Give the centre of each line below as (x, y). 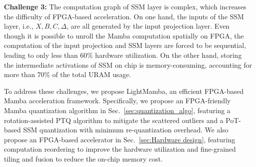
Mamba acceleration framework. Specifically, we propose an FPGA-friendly (117, 101)
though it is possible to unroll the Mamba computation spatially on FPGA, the (124, 35)
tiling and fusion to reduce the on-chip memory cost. (83, 158)
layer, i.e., (19, 26)
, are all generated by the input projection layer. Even (148, 26)
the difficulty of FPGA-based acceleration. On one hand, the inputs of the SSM (124, 16)
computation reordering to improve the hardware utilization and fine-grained (120, 149)
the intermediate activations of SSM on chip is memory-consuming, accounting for (128, 64)
